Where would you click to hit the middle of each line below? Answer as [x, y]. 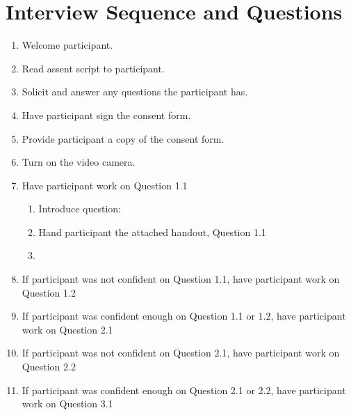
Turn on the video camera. [79, 162]
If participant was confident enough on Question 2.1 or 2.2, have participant [184, 390]
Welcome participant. [67, 45]
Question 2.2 [49, 367]
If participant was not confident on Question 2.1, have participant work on [181, 353]
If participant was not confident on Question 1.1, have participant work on [181, 279]
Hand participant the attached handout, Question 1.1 [152, 232]
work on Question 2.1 [67, 329]
